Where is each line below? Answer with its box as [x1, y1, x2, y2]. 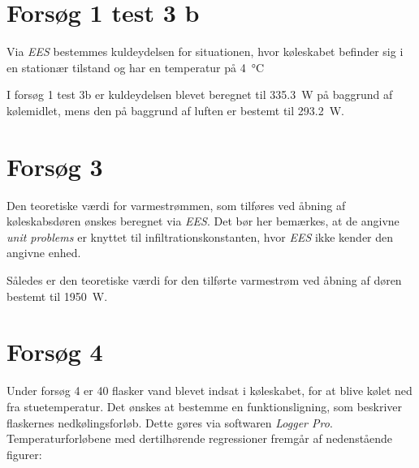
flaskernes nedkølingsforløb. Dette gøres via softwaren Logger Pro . [6, 414, 333, 431]
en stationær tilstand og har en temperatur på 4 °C [6, 58, 265, 75]
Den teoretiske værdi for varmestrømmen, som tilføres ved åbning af [6, 196, 346, 213]
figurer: [6, 445, 42, 462]
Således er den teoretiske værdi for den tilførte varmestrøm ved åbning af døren [6, 272, 402, 288]
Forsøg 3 [6, 149, 103, 182]
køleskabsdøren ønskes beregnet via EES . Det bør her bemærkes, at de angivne [6, 213, 400, 230]
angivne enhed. [6, 244, 81, 261]
